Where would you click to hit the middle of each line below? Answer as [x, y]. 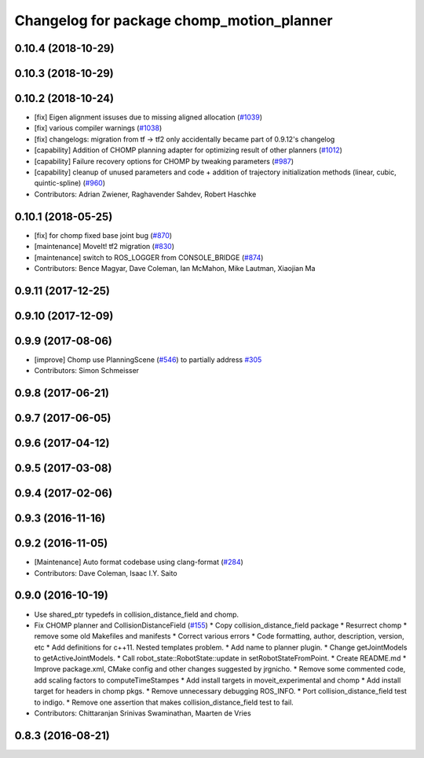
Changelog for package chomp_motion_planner [174, 20]
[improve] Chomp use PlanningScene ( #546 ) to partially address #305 [148, 359]
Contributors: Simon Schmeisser [87, 371]
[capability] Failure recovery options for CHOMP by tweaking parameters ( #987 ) [164, 161]
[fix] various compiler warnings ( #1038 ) [98, 128]
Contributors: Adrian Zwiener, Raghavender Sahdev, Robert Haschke [145, 194]
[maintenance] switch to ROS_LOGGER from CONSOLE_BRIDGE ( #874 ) [149, 257]
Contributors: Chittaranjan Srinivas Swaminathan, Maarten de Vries [143, 713]
